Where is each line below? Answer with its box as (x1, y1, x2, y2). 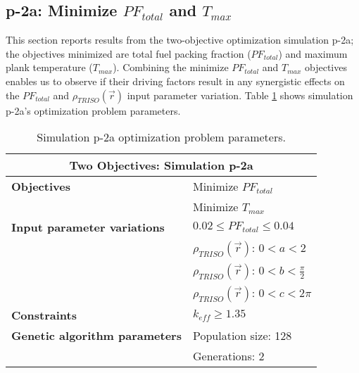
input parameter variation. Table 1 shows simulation (127, 87, 353, 102)
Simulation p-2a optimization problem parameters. (37, 129, 286, 146)
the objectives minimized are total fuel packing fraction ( (6, 46, 251, 61)
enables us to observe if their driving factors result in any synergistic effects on (6, 73, 345, 88)
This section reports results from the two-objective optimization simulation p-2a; (6, 32, 354, 47)
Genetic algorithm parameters (11, 327, 182, 344)
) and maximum (278, 46, 348, 61)
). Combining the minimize (113, 60, 229, 75)
